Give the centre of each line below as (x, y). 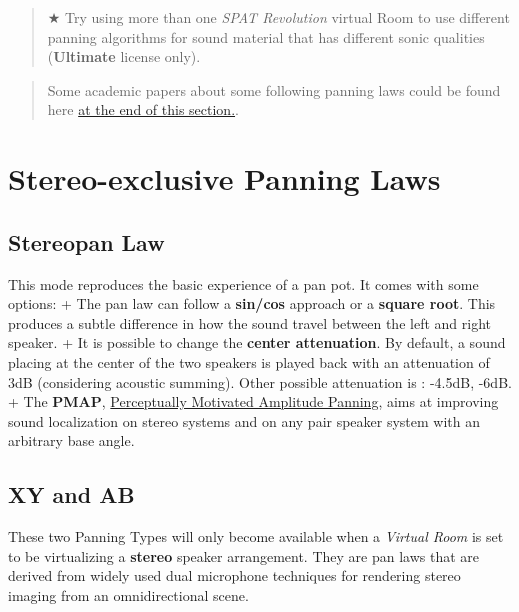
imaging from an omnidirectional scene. (128, 594)
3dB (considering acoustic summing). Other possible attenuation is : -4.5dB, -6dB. (260, 381)
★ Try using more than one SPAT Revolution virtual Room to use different (278, 17)
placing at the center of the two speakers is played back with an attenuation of (249, 361)
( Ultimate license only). (124, 56)
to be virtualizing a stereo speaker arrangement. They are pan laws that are (244, 555)
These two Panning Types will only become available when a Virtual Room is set (256, 536)
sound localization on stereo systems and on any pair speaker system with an (244, 420)
